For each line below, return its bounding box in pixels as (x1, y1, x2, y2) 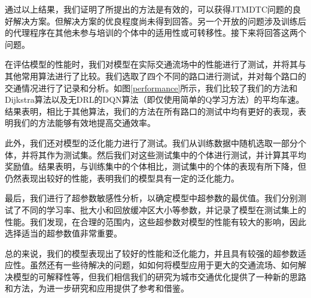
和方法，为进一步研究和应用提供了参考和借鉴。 (5, 282, 189, 294)
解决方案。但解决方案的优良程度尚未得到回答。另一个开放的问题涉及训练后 (13, 14, 306, 27)
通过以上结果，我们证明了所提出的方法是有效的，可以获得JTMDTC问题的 (5, 3, 293, 15)
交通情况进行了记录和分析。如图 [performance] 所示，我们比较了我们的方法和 (5, 81, 298, 94)
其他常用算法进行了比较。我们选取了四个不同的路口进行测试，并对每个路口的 (5, 69, 306, 82)
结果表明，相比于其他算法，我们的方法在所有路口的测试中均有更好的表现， (5, 105, 298, 117)
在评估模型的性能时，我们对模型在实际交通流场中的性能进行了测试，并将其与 (5, 58, 306, 70)
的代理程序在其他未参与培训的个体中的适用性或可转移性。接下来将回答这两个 (5, 26, 306, 39)
